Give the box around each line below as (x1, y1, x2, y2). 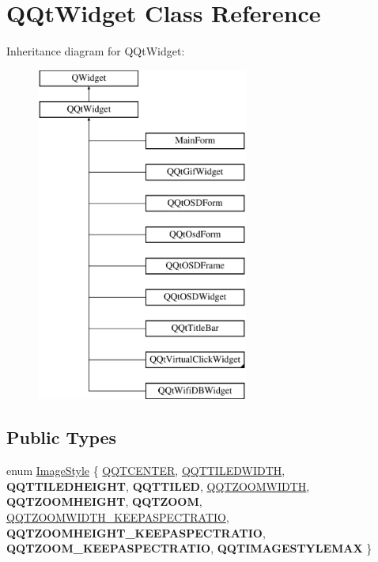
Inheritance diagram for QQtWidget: (6, 43, 185, 59)
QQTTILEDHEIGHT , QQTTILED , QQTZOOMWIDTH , (6, 477, 310, 494)
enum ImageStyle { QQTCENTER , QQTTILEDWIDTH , (6, 462, 285, 479)
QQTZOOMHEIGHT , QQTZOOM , (6, 493, 202, 510)
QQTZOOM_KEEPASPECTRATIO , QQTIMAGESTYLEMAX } (6, 540, 372, 556)
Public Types (6, 425, 117, 450)
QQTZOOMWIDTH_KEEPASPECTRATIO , (6, 509, 229, 526)
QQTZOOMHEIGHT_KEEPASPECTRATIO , (6, 524, 266, 541)
